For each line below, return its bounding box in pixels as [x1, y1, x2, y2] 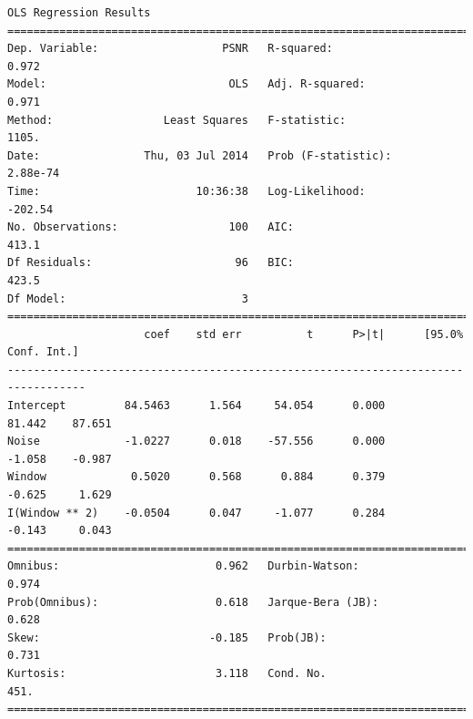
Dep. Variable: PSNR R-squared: [7, 42, 333, 56]
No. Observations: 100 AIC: [7, 221, 294, 234]
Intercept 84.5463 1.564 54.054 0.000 [7, 399, 386, 413]
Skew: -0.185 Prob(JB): [7, 631, 327, 644]
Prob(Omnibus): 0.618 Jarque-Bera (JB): [7, 595, 379, 609]
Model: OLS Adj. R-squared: [7, 77, 366, 91]
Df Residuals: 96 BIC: [7, 256, 294, 270]
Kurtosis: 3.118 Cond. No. [7, 666, 327, 680]
